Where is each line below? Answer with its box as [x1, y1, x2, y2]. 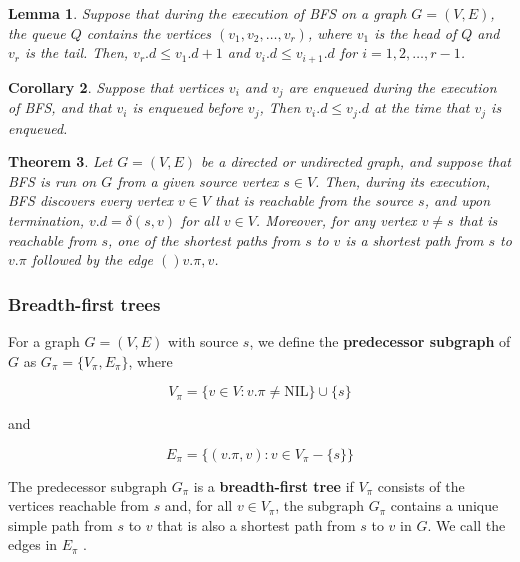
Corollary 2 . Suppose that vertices [8, 76, 224, 97]
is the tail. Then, [25, 42, 129, 63]
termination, [8, 209, 85, 230]
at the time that [373, 97, 470, 118]
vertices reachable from [8, 495, 149, 516]
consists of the [377, 475, 465, 496]
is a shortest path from [345, 229, 484, 250]
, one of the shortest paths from [108, 229, 301, 250]
